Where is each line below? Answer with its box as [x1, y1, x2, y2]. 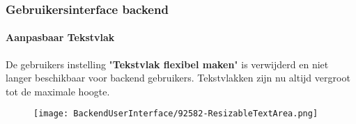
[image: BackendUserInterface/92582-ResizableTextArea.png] [33, 109, 318, 119]
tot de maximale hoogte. [6, 84, 110, 98]
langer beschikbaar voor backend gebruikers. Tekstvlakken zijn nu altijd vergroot [6, 70, 350, 85]
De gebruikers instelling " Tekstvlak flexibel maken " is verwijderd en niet [6, 56, 329, 71]
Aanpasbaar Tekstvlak [6, 30, 115, 45]
